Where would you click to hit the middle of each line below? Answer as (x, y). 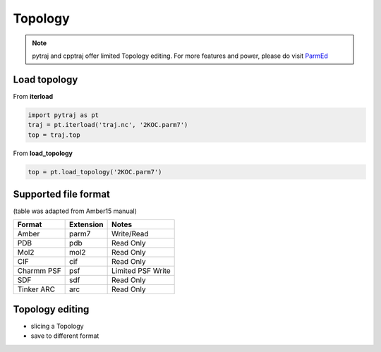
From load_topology (43, 153)
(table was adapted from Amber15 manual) (75, 211)
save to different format (65, 336)
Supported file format (62, 194)
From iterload (33, 96)
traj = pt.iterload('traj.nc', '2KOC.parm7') (108, 125)
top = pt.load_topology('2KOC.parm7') (95, 172)
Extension (86, 224)
